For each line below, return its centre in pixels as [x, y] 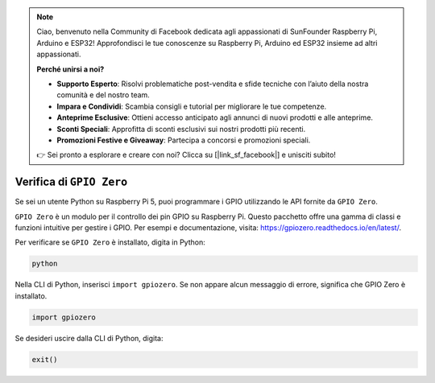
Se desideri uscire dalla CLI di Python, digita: [89, 338]
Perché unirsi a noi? [70, 69]
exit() [45, 359]
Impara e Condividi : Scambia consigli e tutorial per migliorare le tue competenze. [192, 106]
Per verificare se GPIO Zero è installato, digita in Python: [110, 242]
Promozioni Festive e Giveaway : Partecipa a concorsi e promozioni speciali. [184, 140]
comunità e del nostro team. [104, 95]
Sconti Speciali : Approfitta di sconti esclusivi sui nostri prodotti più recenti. [181, 129]
